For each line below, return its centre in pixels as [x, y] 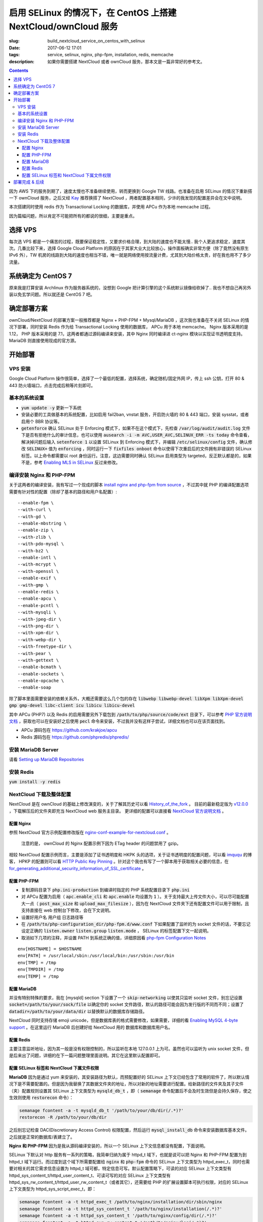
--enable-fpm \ [36, 503]
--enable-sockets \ [41, 674]
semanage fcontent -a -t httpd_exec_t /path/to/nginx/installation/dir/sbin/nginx [121, 1202]
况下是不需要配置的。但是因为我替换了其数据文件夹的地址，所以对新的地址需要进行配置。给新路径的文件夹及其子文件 [126, 1084]
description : [22, 62]
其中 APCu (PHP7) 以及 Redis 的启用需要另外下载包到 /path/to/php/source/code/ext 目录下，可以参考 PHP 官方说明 [131, 714]
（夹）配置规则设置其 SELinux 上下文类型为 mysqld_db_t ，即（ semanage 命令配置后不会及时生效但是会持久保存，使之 [130, 1091]
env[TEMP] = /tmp [38, 976]
